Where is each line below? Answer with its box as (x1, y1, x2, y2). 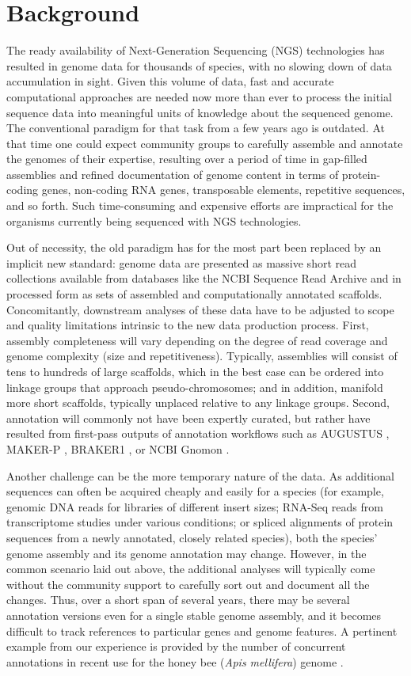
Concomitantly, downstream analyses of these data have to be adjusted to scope (6, 301, 394, 317)
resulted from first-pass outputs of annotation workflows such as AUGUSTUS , (6, 425, 390, 442)
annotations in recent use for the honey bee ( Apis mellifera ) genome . (6, 653, 344, 670)
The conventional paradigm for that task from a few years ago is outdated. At (6, 120, 385, 136)
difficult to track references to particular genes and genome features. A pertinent (6, 622, 398, 639)
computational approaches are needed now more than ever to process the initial (6, 88, 392, 104)
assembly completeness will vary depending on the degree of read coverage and (6, 332, 388, 348)
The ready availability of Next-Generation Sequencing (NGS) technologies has (6, 42, 385, 59)
